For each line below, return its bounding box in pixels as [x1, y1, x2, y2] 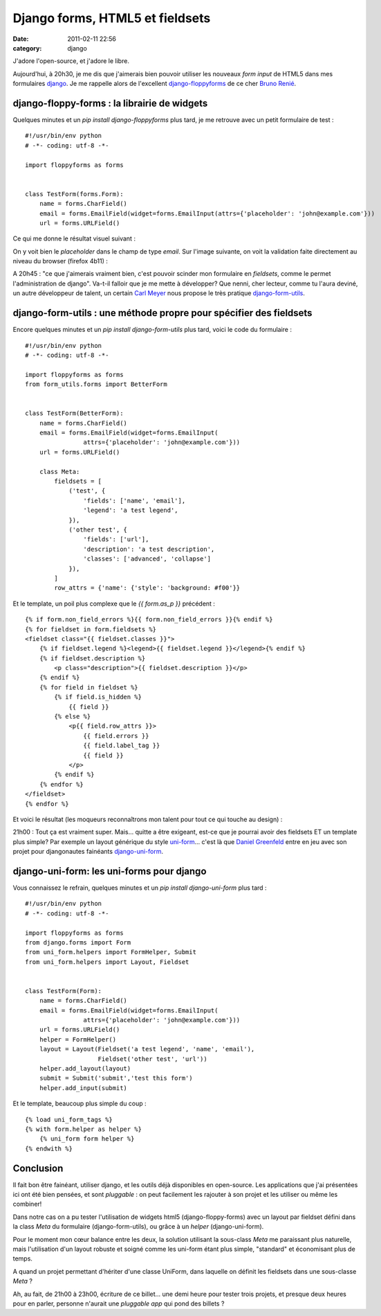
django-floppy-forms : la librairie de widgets [12, 97, 208, 109]
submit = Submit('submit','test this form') [39, 1074, 193, 1082]
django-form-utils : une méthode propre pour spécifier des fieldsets [12, 307, 313, 319]
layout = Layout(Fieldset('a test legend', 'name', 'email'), [39, 1045, 255, 1053]
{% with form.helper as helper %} [25, 1125, 142, 1133]
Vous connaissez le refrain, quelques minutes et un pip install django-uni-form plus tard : [12, 884, 267, 892]
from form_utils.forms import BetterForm [25, 380, 167, 388]
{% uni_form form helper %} [39, 1135, 135, 1143]
